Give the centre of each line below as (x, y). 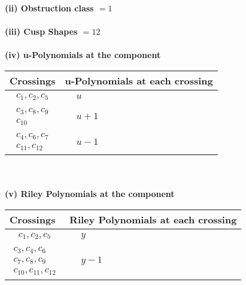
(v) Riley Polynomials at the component (90, 194)
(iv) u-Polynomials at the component (83, 55)
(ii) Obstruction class (49, 8)
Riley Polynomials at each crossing (153, 220)
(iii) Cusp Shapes (41, 31)
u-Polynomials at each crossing (139, 80)
